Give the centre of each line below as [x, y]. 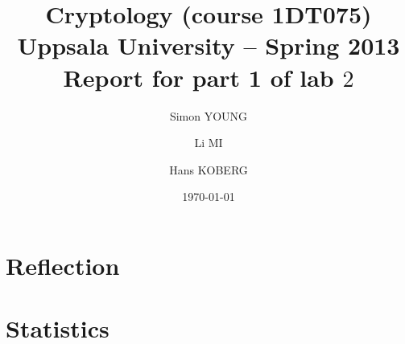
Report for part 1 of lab [198, 77]
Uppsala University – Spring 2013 [209, 45]
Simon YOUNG [209, 115]
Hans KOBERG [209, 169]
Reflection [63, 265]
